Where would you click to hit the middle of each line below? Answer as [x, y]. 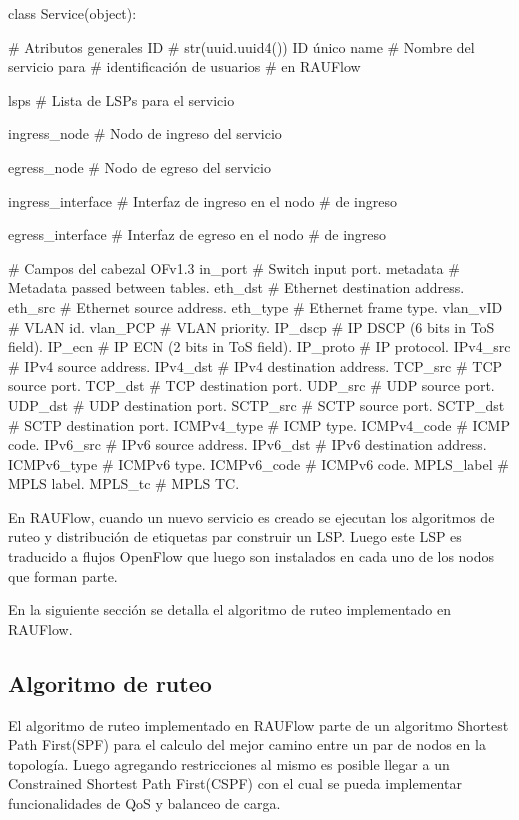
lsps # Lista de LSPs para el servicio [121, 99]
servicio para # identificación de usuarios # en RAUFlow [184, 66]
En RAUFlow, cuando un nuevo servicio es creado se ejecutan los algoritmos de [251, 516]
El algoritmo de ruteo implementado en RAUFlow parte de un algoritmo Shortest [258, 724]
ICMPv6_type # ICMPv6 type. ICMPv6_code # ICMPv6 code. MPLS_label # [258, 463]
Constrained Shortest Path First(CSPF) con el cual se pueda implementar [235, 783]
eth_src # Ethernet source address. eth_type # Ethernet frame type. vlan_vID [255, 306]
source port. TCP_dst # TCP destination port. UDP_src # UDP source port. [251, 385]
